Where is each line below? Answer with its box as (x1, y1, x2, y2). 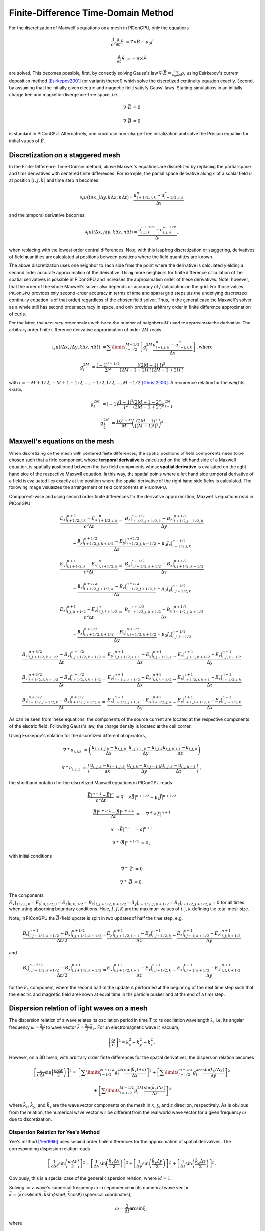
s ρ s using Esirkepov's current (179, 70, 239, 77)
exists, (9, 387, 23, 392)
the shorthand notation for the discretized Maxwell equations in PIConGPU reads (9, 779, 172, 785)
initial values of (9, 138, 40, 144)
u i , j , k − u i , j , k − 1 (161, 762, 196, 769)
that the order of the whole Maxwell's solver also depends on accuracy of (9, 283, 159, 289)
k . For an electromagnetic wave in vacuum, (92, 1024, 180, 1031)
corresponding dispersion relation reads (9, 1145, 90, 1152)
